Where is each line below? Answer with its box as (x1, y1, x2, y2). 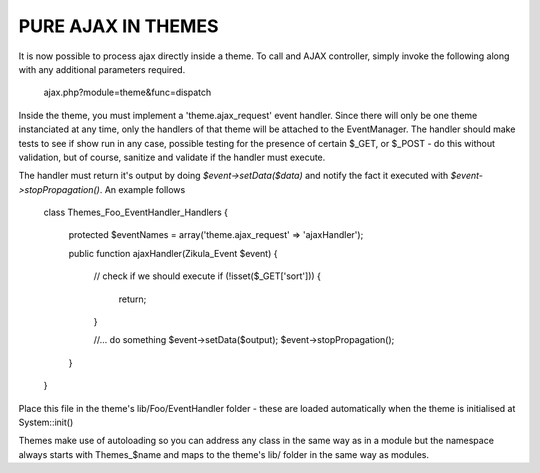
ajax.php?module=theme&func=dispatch (43, 86, 212, 99)
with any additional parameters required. (18, 63, 186, 75)
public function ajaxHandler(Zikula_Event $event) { (68, 247, 278, 259)
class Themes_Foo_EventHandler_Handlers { (43, 206, 229, 219)
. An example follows (99, 183, 186, 195)
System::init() (18, 416, 74, 428)
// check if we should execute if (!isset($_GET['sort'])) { (93, 270, 322, 282)
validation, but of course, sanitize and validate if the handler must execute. (18, 151, 326, 163)
